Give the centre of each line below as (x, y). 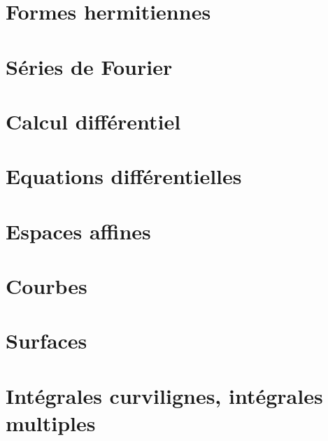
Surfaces (47, 341)
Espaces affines (78, 231)
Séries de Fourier (89, 66)
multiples (51, 423)
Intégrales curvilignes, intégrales (164, 395)
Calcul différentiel (93, 121)
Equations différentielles (124, 176)
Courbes (47, 286)
